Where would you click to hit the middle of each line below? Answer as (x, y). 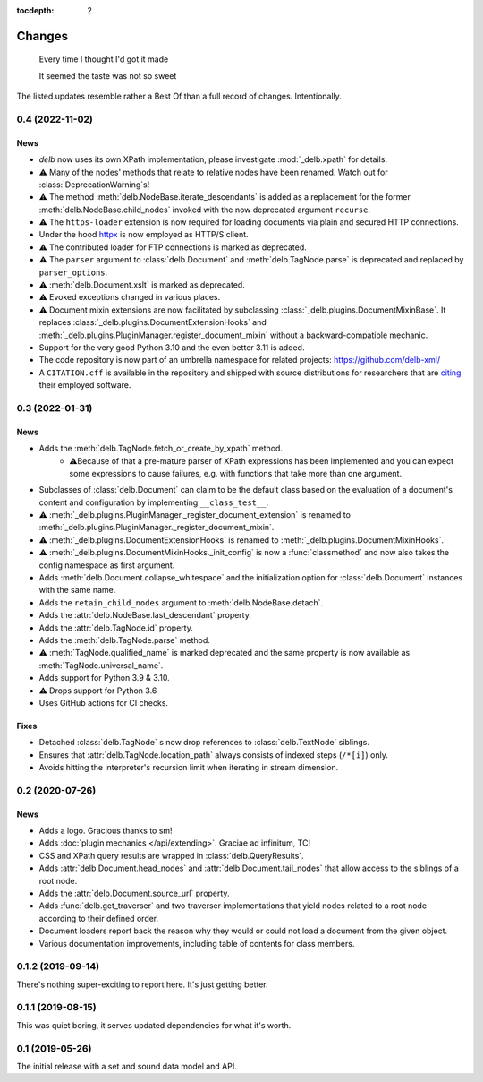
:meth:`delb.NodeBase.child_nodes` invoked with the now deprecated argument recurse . (205, 210)
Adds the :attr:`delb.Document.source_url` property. (134, 893)
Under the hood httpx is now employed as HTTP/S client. (144, 235)
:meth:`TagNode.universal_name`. (101, 665)
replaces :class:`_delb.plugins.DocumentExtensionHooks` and (153, 322)
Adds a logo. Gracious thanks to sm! (106, 831)
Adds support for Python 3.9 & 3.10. (104, 678)
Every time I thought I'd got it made (104, 59)
